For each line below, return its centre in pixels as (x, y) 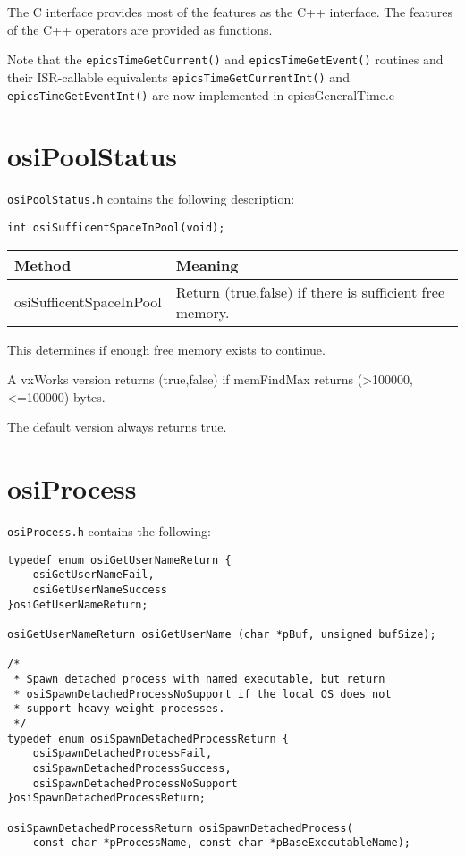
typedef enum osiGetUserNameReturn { (119, 560)
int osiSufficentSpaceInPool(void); (116, 227)
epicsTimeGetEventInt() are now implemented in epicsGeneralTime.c (201, 94)
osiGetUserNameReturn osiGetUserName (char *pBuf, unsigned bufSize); (222, 635)
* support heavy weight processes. (119, 709)
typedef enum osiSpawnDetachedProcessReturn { (148, 739)
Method (43, 264)
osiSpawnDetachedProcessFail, (123, 754)
